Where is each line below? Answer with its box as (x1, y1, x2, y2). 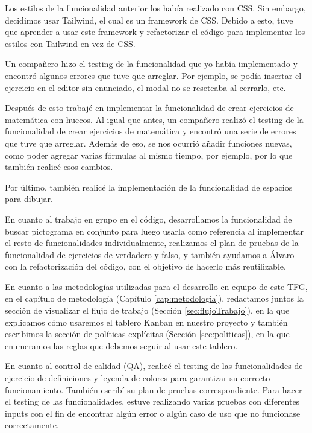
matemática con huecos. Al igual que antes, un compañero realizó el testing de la (5, 113, 304, 125)
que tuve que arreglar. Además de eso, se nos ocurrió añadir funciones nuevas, (5, 136, 292, 149)
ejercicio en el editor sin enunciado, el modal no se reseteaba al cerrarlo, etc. (5, 81, 286, 93)
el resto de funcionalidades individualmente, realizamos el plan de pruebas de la (5, 236, 299, 249)
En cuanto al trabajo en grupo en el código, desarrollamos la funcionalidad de (5, 212, 292, 225)
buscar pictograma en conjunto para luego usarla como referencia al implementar (5, 224, 304, 237)
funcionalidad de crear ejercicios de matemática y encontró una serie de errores (5, 125, 296, 137)
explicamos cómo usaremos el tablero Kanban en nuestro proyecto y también (5, 315, 288, 328)
